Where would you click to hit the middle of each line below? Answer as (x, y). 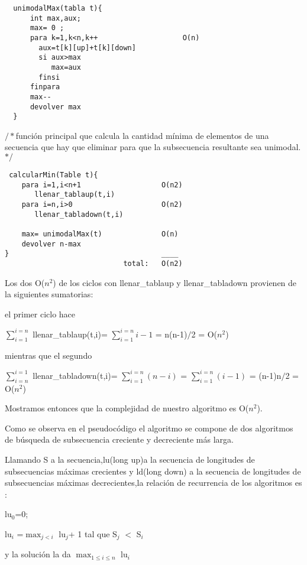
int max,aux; (55, 18)
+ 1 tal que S (93, 533)
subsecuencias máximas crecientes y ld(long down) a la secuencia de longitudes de (153, 471)
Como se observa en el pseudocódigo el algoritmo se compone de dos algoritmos (149, 428)
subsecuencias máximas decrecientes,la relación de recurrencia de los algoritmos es (153, 483)
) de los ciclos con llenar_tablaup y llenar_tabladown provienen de (175, 282)
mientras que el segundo (49, 355)
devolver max (55, 107)
